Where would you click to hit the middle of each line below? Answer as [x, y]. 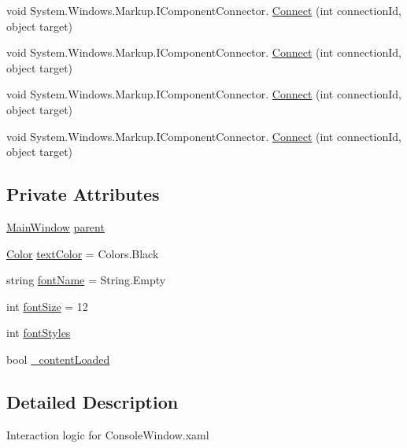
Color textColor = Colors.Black [83, 253]
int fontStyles [39, 333]
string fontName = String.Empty [86, 280]
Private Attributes [83, 194]
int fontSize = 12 [47, 306]
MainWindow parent [55, 226]
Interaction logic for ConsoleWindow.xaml [108, 434]
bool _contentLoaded [58, 359]
